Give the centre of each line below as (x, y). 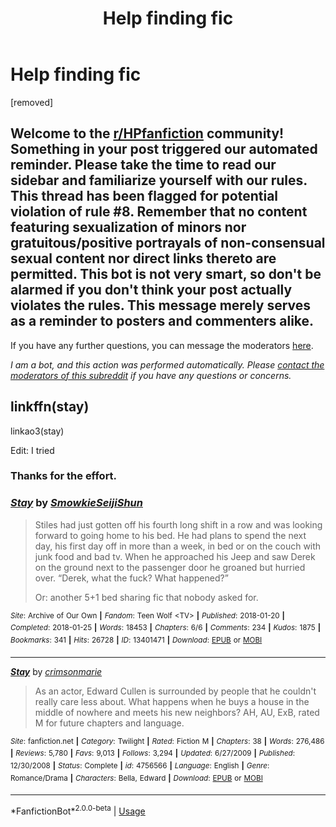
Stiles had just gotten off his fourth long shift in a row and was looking (178, 524)
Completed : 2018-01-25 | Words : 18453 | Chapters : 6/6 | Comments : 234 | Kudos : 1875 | (166, 628)
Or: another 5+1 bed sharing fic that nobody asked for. (146, 597)
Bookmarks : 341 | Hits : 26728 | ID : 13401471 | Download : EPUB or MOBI (136, 640)
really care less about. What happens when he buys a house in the (172, 701)
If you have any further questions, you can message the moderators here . (162, 345)
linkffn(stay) (50, 407)
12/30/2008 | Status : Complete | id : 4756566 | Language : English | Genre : (140, 766)
